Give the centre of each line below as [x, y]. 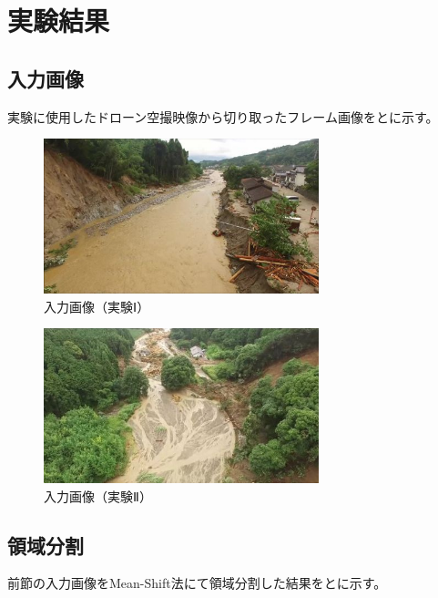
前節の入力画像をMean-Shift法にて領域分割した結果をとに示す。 [197, 583]
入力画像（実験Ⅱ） [98, 495]
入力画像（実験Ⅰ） [97, 306]
